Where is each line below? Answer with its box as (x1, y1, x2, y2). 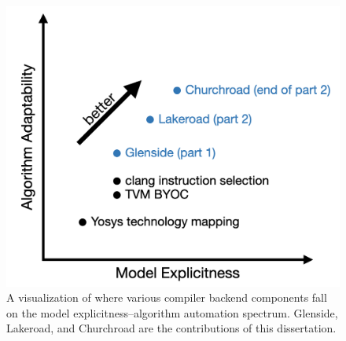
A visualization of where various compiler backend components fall (6, 289, 327, 306)
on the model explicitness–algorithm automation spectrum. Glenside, (6, 304, 338, 321)
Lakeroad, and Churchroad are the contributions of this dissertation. (6, 320, 337, 336)
